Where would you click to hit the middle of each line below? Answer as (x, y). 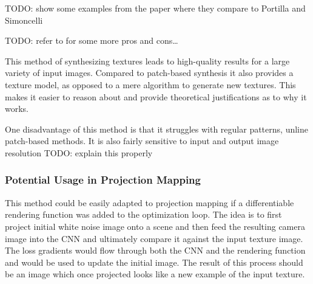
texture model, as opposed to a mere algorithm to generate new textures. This (150, 84)
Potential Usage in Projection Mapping (103, 180)
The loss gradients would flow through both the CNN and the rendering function (155, 250)
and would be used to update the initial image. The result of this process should (154, 262)
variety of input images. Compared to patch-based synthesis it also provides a (149, 73)
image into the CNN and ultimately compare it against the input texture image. (154, 238)
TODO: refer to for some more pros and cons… (92, 40)
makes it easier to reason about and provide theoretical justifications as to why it (156, 96)
